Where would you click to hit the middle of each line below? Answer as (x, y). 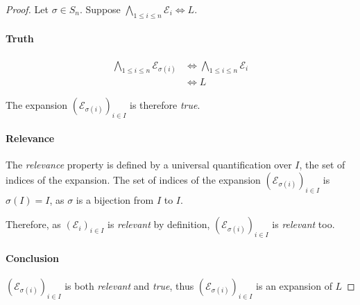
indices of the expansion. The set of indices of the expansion (133, 180)
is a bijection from (115, 199)
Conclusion (33, 258)
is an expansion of (294, 286)
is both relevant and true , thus (129, 286)
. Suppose (100, 9)
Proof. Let (27, 9)
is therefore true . (165, 104)
